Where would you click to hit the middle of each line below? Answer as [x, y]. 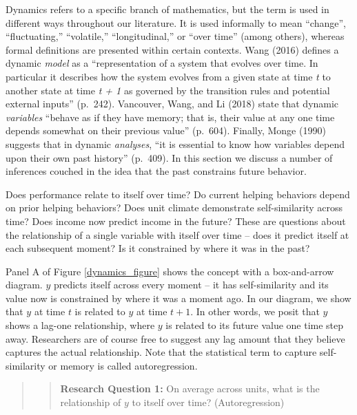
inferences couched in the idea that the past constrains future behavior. [156, 171]
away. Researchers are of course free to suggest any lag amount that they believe [175, 338]
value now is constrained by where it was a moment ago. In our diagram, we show [178, 298]
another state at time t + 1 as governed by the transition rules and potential [168, 90]
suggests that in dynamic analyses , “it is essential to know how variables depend [175, 143]
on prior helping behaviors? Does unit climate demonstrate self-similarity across [174, 207]
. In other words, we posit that [255, 311]
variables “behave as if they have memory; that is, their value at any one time [170, 117]
